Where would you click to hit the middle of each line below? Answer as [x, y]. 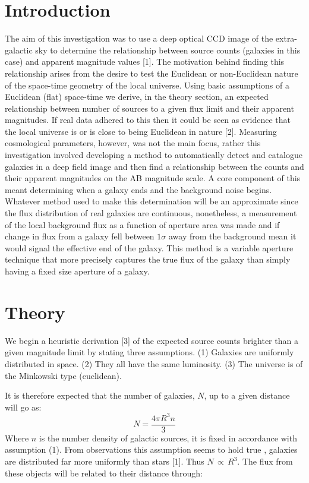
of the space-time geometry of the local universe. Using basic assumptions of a [147, 85]
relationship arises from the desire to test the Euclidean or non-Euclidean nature [152, 73]
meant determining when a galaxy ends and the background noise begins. [138, 189]
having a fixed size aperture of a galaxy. [77, 271]
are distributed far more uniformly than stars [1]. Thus [105, 461]
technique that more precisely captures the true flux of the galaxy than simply [148, 259]
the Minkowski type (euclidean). [63, 375]
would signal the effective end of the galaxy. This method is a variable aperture [149, 247]
